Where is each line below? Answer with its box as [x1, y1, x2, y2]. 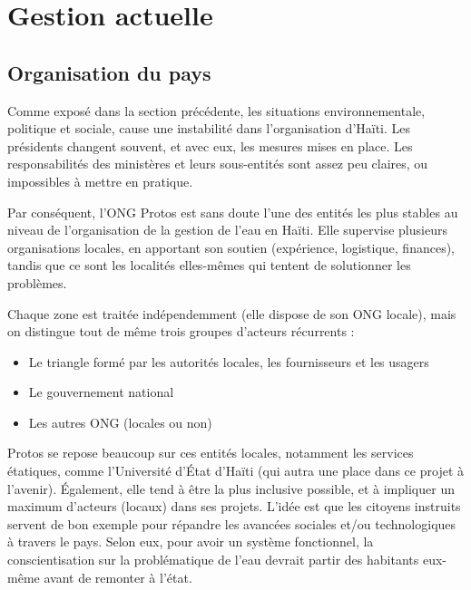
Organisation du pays [7, 58, 211, 86]
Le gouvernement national [28, 382, 174, 401]
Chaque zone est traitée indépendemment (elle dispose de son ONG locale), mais [7, 304, 456, 323]
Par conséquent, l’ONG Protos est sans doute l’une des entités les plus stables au [7, 202, 458, 221]
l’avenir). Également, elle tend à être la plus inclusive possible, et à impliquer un [7, 479, 455, 498]
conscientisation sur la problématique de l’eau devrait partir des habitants [7, 550, 419, 569]
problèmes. [7, 273, 67, 292]
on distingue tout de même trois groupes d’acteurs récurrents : [7, 322, 355, 341]
